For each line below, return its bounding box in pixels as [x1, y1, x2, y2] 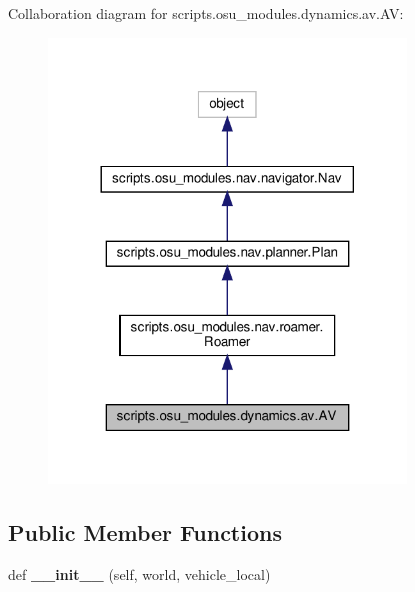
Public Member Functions [8, 516, 282, 547]
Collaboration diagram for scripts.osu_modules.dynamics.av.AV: [8, 3, 404, 23]
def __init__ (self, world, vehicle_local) [8, 563, 271, 584]
